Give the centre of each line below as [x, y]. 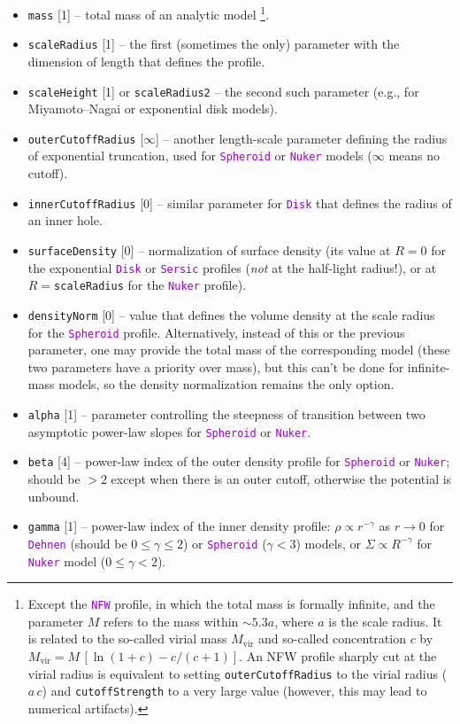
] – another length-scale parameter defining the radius [302, 138]
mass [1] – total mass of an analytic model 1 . [149, 13]
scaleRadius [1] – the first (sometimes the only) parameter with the [214, 44]
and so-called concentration [332, 638]
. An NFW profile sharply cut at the [338, 656]
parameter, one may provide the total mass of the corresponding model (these [239, 350]
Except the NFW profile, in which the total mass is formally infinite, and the [231, 604]
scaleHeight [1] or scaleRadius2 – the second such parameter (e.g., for [223, 91]
